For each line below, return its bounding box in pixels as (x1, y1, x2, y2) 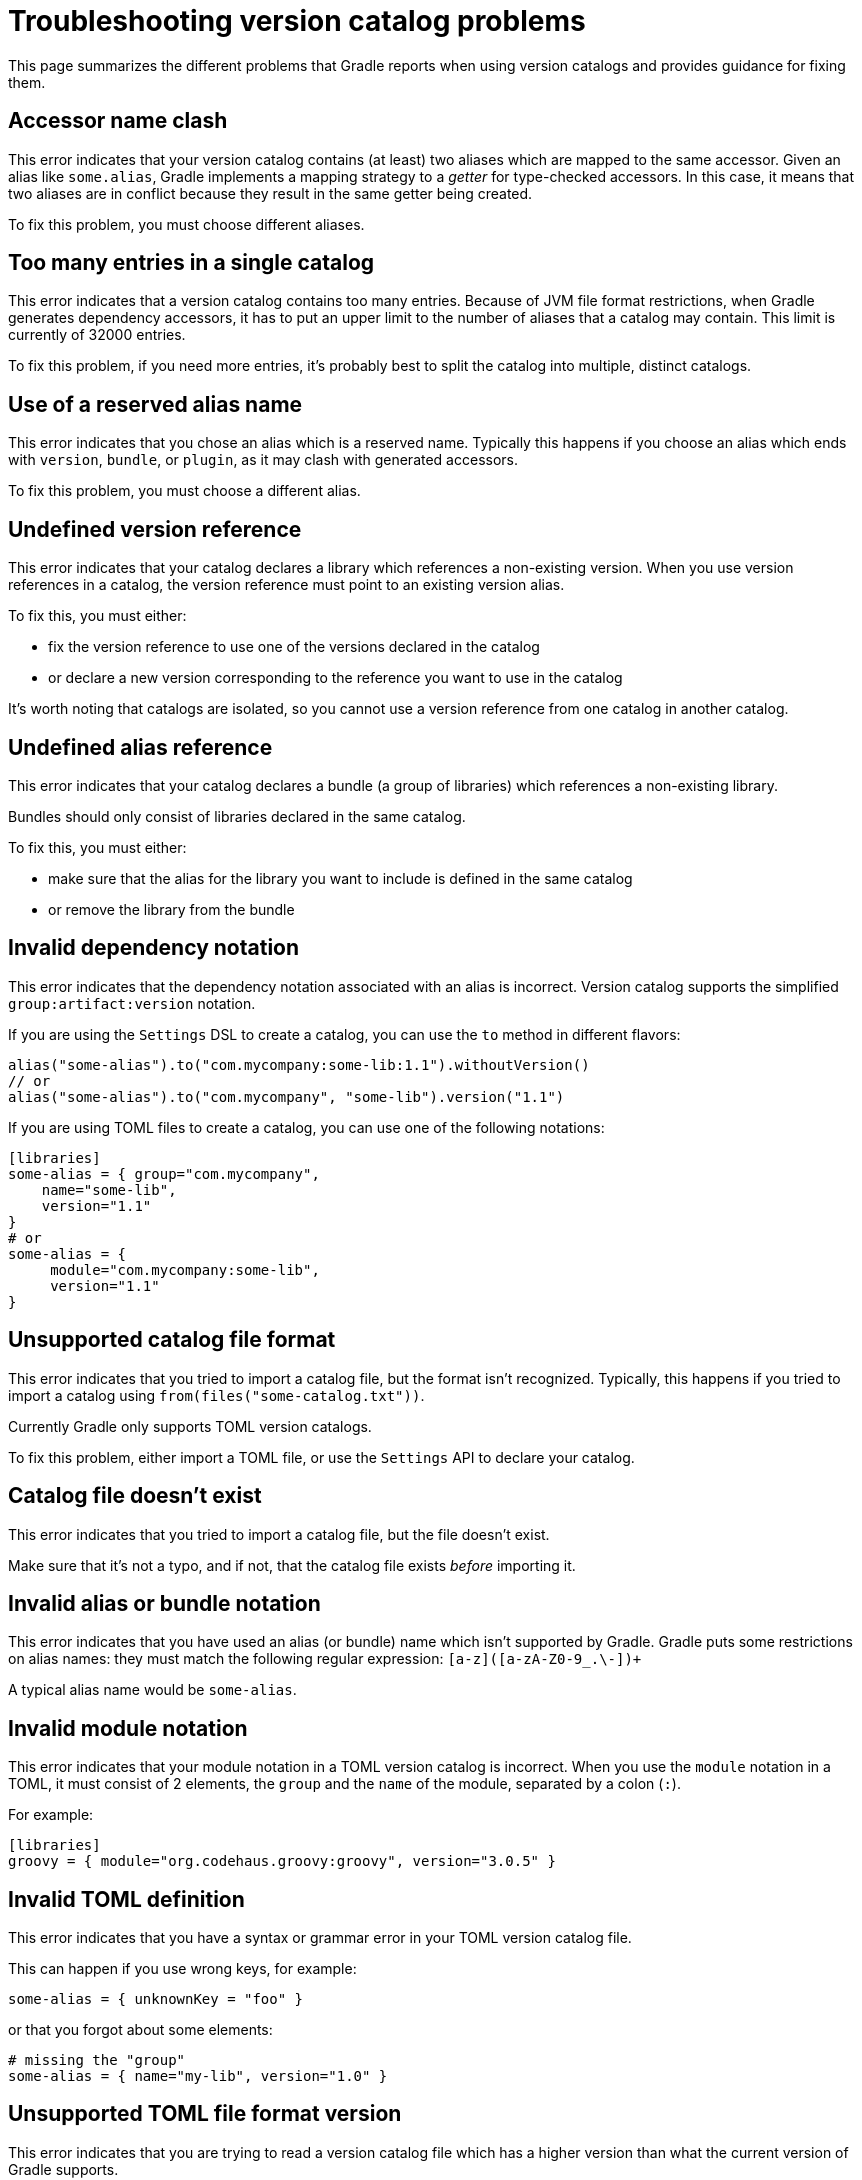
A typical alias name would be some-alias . (8, 1681, 297, 1699)
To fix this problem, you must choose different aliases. (8, 215, 365, 233)
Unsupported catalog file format (8, 1327, 336, 1353)
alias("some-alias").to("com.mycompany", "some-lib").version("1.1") (8, 1088, 565, 1105)
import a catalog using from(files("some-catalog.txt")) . (8, 1386, 425, 1404)
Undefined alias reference (8, 734, 273, 760)
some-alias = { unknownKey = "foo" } (8, 1991, 304, 2008)
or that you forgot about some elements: (8, 2021, 273, 2039)
